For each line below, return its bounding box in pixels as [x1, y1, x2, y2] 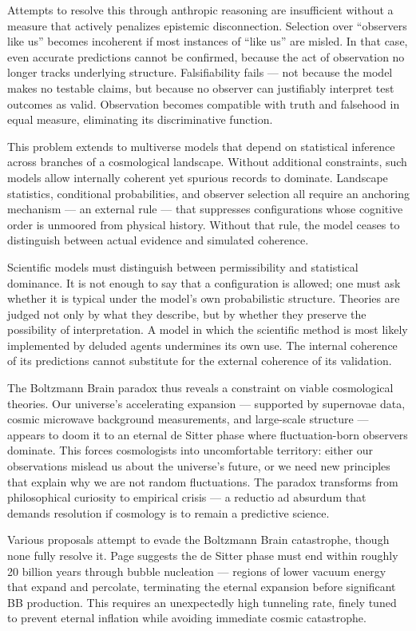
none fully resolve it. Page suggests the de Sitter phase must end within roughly [7, 547, 398, 563]
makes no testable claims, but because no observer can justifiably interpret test [7, 79, 394, 96]
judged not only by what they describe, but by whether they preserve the [7, 305, 366, 322]
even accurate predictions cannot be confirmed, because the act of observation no [7, 48, 405, 65]
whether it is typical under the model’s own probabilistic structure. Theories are [7, 290, 400, 307]
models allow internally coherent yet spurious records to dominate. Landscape [7, 169, 388, 185]
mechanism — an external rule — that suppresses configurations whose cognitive [7, 200, 403, 217]
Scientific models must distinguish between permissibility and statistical [7, 258, 359, 275]
